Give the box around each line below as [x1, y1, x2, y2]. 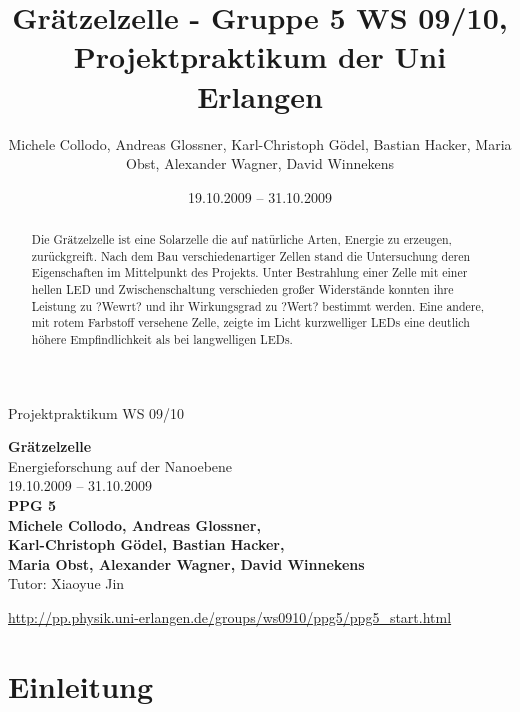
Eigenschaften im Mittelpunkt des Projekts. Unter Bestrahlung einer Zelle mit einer [31, 264, 468, 281]
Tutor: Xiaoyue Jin [8, 573, 125, 594]
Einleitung [8, 665, 154, 706]
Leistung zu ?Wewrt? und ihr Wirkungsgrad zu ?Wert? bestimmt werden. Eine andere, [31, 297, 485, 314]
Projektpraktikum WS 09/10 [8, 402, 185, 423]
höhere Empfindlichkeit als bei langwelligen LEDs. [31, 331, 293, 348]
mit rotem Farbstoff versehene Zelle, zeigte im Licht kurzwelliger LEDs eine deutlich [31, 314, 470, 331]
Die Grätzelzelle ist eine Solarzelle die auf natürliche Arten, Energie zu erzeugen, [31, 231, 452, 248]
